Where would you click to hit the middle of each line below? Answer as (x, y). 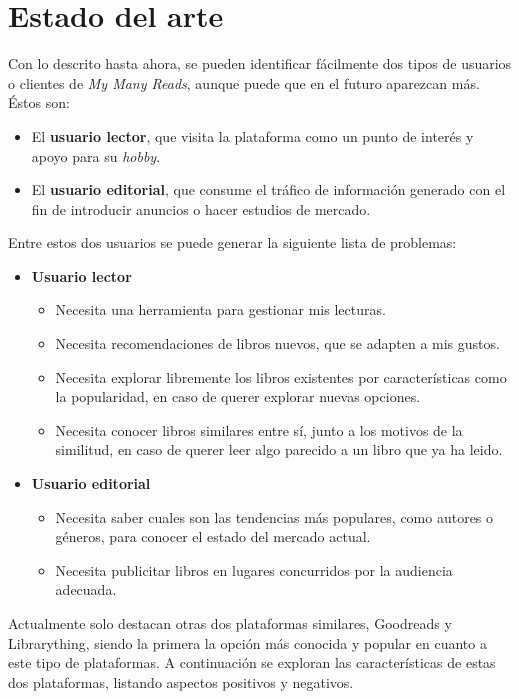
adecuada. (86, 589)
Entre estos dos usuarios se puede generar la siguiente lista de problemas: (232, 242)
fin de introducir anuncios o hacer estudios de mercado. (201, 208)
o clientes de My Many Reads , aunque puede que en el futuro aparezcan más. (244, 82)
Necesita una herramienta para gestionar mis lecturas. (220, 309)
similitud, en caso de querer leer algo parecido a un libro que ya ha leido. (279, 449)
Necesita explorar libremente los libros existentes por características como (281, 376)
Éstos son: (39, 102)
